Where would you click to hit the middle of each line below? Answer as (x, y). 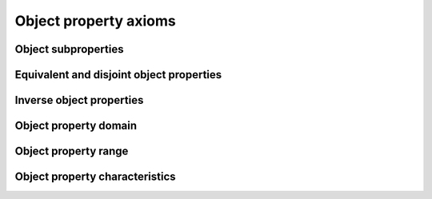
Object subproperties (69, 49)
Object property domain (76, 126)
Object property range (72, 151)
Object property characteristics (95, 177)
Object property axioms (95, 21)
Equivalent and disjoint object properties (118, 75)
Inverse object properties (79, 100)
